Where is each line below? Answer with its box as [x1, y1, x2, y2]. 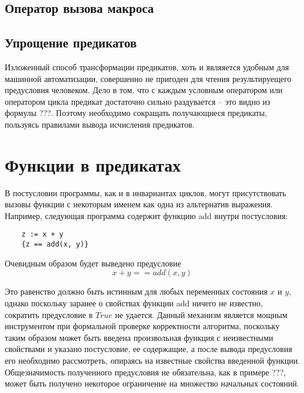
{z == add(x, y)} [21, 240, 89, 249]
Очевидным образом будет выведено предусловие [5, 257, 182, 269]
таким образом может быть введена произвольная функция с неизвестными [5, 331, 274, 343]
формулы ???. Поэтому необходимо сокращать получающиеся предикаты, [5, 107, 267, 119]
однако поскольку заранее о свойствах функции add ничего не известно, [5, 296, 263, 309]
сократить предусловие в [5, 308, 93, 320]
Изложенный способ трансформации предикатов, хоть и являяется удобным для [5, 60, 289, 73]
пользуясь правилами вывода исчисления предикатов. [5, 118, 194, 130]
